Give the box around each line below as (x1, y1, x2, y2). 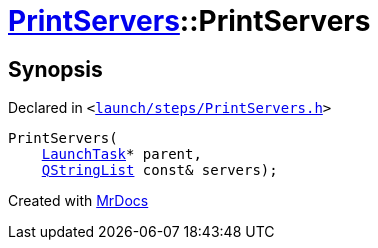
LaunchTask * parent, (41, 146, 202, 163)
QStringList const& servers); (41, 162, 278, 179)
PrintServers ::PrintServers (8, 4, 371, 38)
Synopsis (8, 56, 103, 82)
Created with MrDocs (8, 192, 149, 210)
